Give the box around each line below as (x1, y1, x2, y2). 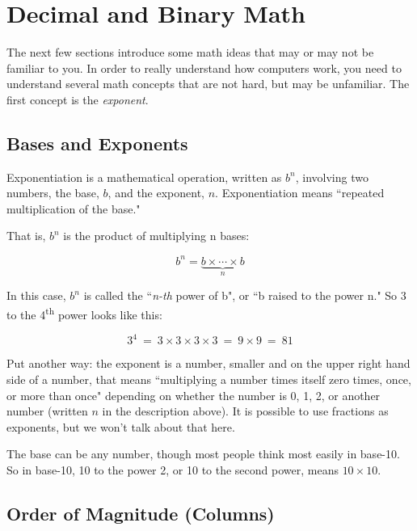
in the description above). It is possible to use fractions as (102, 402, 389, 419)
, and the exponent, (107, 184, 204, 201)
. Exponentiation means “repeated (215, 184, 385, 201)
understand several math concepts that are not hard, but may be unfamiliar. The (6, 75, 410, 92)
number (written (6, 402, 88, 419)
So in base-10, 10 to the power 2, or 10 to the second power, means (6, 461, 339, 478)
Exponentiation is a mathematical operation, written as (6, 168, 282, 185)
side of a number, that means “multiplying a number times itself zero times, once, (6, 370, 411, 387)
